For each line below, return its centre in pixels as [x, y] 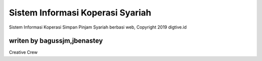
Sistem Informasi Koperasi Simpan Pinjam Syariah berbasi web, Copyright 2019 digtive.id [98, 27]
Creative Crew [23, 52]
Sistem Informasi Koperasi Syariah [80, 13]
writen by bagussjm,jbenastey [56, 41]
